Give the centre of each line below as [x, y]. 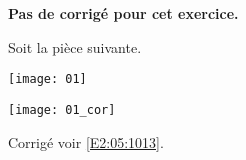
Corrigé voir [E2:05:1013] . [86, 141]
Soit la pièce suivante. [75, 46]
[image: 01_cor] [62, 109]
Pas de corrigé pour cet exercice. [123, 13]
